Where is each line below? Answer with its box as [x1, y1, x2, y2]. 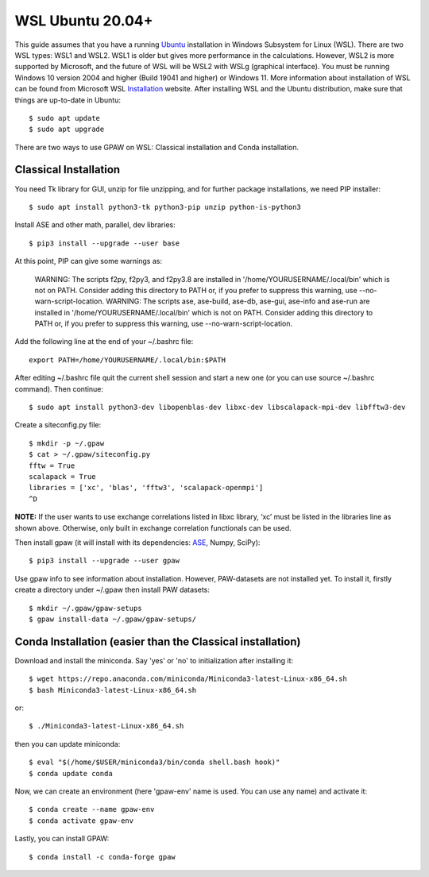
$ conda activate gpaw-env [29, 816, 134, 825]
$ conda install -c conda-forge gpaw [29, 852, 176, 861]
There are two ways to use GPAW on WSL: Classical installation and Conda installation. [14, 142, 300, 152]
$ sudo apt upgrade [29, 125, 105, 134]
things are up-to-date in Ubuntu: [14, 95, 122, 105]
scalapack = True [29, 473, 96, 481]
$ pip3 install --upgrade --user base [29, 238, 180, 248]
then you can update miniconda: [14, 739, 121, 748]
